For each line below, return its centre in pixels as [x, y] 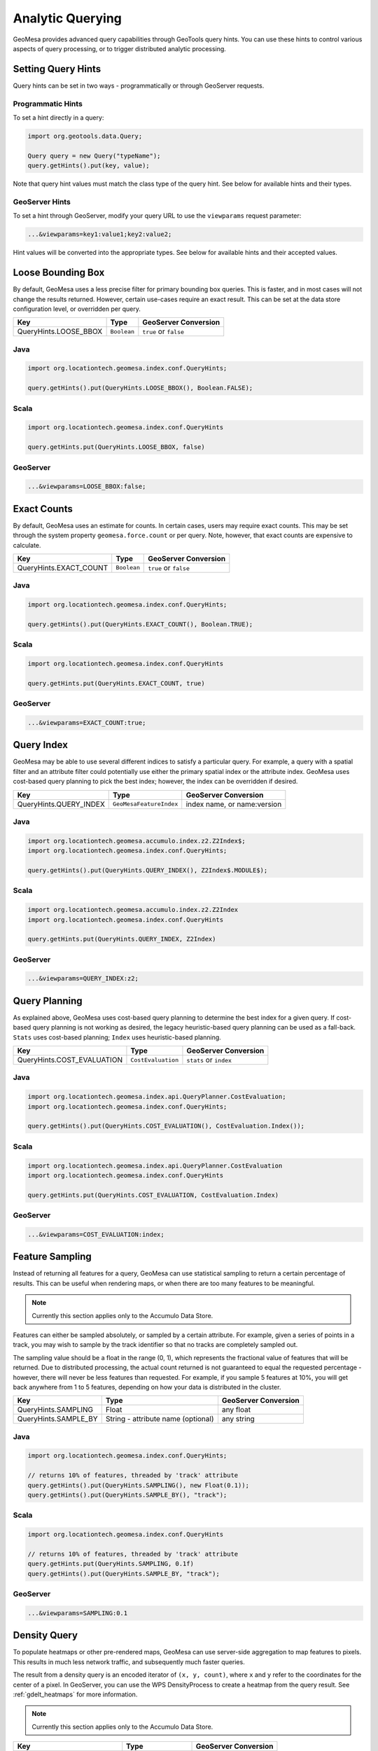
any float [236, 1410]
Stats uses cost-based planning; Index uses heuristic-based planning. [117, 1037]
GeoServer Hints [42, 202]
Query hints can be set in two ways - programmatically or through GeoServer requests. [139, 85]
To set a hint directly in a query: [58, 117]
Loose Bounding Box [59, 273]
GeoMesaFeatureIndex [146, 804]
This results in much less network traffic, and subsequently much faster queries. [129, 1662]
